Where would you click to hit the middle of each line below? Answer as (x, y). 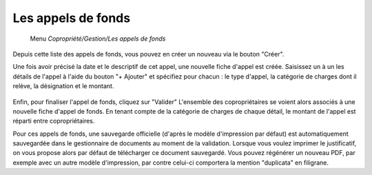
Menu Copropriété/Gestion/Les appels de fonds (98, 39)
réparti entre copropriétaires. (54, 121)
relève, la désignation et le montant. (63, 86)
